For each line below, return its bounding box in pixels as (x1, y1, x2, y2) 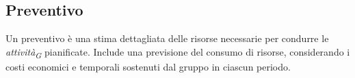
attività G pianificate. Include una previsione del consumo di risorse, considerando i (5, 44, 350, 60)
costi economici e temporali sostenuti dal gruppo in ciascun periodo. (5, 59, 291, 73)
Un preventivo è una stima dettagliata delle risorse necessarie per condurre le (5, 31, 329, 45)
